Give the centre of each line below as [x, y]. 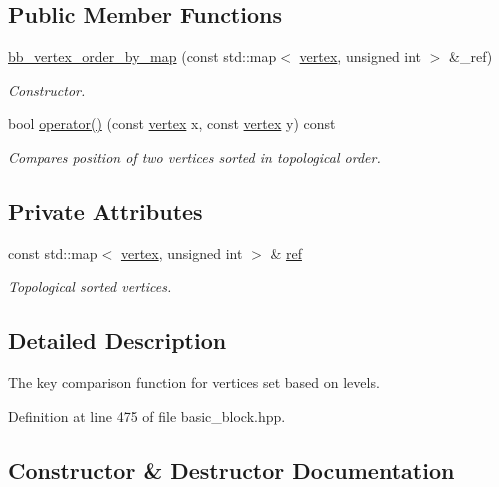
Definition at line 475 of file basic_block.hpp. [147, 415]
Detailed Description [117, 340]
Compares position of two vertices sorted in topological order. [194, 156]
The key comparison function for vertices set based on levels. [194, 382]
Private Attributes [105, 210]
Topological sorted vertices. [90, 286]
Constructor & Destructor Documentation [231, 469]
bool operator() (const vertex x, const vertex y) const [172, 123]
